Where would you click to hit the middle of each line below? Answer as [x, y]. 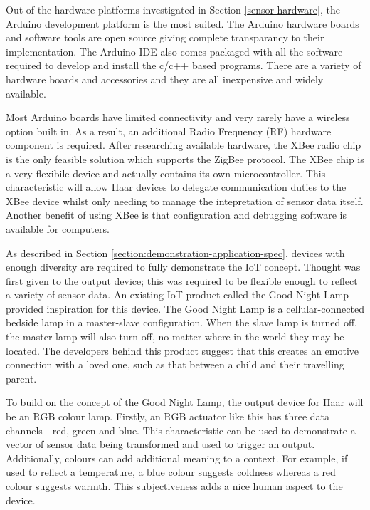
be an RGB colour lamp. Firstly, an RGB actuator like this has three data [168, 416]
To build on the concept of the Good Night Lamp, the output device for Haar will [185, 402]
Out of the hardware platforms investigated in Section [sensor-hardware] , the [173, 9]
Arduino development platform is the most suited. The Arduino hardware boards [183, 23]
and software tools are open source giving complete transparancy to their [165, 37]
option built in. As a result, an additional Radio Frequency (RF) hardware [169, 131]
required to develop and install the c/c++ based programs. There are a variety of [184, 65]
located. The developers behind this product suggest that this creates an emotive [183, 350]
